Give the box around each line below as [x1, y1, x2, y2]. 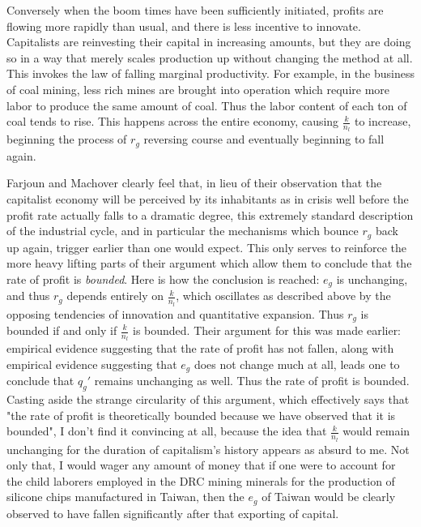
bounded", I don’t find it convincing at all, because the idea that [6, 422, 327, 439]
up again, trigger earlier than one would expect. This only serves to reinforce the [6, 238, 407, 255]
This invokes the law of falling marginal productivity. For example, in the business [6, 65, 415, 82]
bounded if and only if [6, 322, 117, 338]
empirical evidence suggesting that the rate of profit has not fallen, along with [6, 340, 394, 357]
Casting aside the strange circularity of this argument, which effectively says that [6, 391, 410, 408]
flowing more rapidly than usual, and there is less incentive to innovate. [6, 17, 361, 34]
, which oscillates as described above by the [176, 287, 391, 304]
